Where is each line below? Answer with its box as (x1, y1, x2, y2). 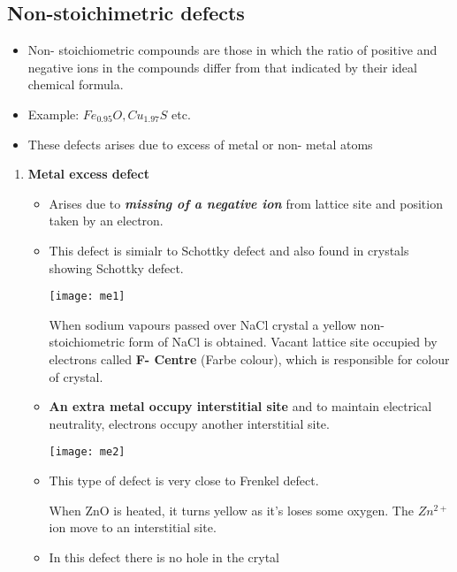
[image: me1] (49, 290, 126, 303)
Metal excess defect (27, 164, 149, 183)
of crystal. (49, 367, 103, 385)
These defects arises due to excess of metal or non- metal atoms (27, 134, 373, 153)
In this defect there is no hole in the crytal (49, 547, 279, 566)
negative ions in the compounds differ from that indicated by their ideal (27, 57, 417, 76)
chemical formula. (27, 75, 124, 94)
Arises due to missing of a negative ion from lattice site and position (49, 194, 443, 212)
